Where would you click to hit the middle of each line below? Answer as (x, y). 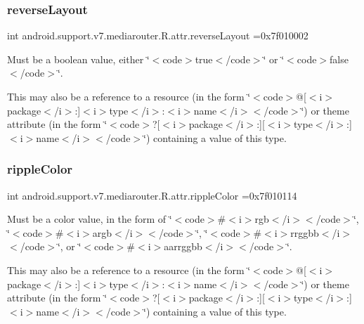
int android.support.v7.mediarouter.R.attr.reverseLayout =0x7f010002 (158, 35)
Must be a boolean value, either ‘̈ (78, 59)
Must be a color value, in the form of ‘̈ (90, 219)
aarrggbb (183, 246)
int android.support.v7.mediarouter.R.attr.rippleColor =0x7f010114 (152, 195)
